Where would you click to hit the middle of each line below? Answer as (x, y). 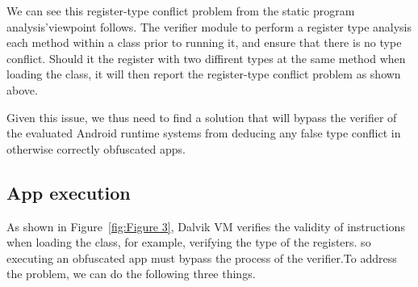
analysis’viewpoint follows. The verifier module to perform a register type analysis (209, 26)
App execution (69, 192)
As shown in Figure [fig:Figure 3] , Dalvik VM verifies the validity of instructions (206, 226)
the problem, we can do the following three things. (131, 274)
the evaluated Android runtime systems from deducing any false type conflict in (204, 133)
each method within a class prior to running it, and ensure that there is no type (204, 42)
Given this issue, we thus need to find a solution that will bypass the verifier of (202, 117)
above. (22, 89)
